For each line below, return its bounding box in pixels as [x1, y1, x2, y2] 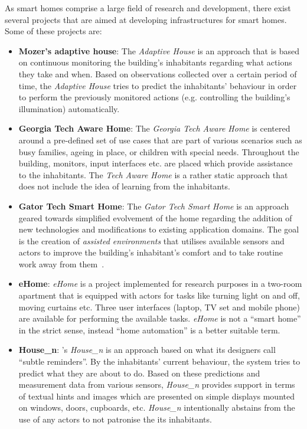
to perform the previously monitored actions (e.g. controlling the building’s [18, 91, 290, 103]
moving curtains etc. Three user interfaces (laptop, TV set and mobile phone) [18, 300, 300, 313]
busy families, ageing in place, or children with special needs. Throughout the [18, 145, 299, 158]
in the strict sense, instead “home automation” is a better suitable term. [18, 323, 280, 336]
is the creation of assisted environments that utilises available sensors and [18, 234, 285, 247]
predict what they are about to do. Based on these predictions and [18, 366, 260, 379]
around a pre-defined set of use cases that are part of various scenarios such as [18, 133, 302, 146]
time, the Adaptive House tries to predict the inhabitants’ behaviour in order [18, 79, 297, 91]
